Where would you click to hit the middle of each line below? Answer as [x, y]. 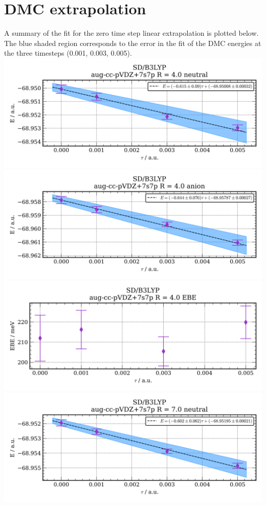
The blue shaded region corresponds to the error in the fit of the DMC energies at [133, 43]
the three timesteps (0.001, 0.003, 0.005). [68, 53]
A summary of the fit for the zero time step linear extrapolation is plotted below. [131, 33]
